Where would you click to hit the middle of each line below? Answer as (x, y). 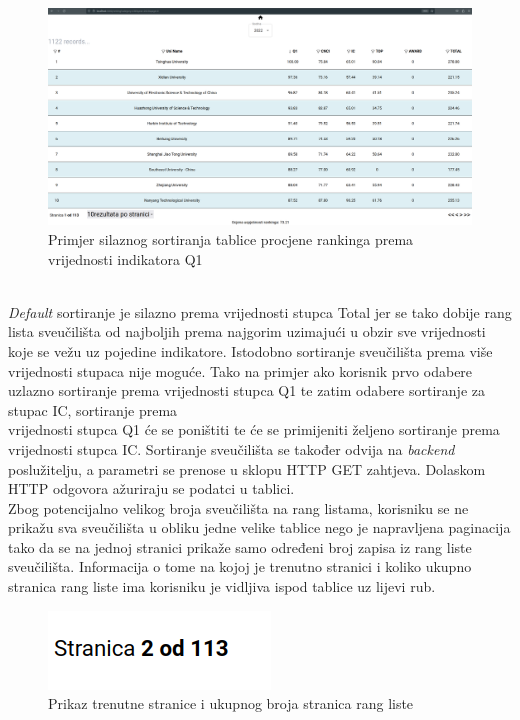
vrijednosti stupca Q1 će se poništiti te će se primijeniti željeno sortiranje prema (254, 429)
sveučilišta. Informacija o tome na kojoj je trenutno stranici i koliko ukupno (240, 566)
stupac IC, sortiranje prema (93, 409)
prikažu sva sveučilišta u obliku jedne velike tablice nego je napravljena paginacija (259, 527)
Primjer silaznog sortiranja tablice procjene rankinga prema (231, 238)
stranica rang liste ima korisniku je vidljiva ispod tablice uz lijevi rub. (222, 586)
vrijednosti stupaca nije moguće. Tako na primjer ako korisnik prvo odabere (240, 370)
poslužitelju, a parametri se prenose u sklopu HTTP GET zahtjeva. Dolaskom (247, 468)
